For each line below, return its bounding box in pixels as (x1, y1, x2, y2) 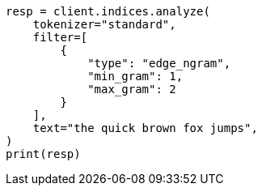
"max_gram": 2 (87, 83, 176, 96)
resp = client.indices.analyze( (6, 5, 210, 18)
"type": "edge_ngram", (87, 57, 231, 70)
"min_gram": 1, (87, 70, 184, 83)
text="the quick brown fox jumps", (32, 122, 258, 134)
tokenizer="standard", (32, 18, 176, 31)
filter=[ (32, 31, 88, 44)
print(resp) (6, 147, 81, 160)
